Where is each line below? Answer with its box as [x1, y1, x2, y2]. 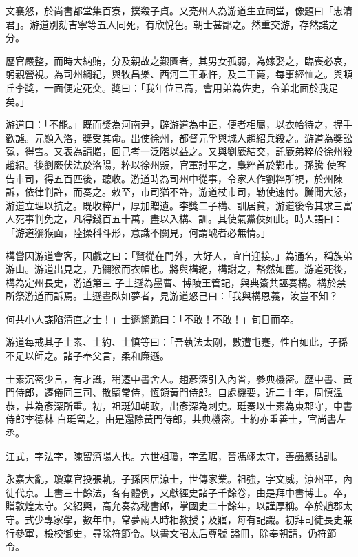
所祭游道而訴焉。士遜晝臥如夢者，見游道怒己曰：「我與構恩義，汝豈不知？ [6, 288, 338, 303]
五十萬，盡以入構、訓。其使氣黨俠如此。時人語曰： [111, 211, 343, 226]
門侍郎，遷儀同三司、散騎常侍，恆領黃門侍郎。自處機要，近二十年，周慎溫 [6, 385, 343, 399]
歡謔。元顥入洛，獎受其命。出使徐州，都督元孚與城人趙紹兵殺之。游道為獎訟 [6, 130, 352, 145]
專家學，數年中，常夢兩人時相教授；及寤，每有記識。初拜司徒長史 [43, 512, 343, 526]
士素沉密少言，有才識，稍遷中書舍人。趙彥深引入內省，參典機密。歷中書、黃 [6, 371, 352, 386]
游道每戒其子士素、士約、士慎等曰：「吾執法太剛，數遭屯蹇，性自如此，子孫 [6, 335, 348, 349]
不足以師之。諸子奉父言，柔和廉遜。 [6, 348, 169, 363]
